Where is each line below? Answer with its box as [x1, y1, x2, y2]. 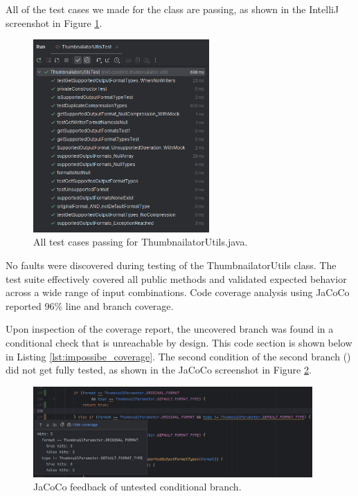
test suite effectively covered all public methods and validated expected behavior [6, 271, 347, 286]
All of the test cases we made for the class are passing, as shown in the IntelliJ [6, 2, 339, 16]
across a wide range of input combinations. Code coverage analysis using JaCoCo [6, 285, 350, 300]
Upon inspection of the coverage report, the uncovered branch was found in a [6, 322, 334, 336]
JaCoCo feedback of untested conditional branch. [33, 479, 242, 494]
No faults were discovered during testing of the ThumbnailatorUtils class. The [6, 257, 337, 272]
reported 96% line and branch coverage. [6, 298, 174, 313]
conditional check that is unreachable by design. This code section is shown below [6, 335, 352, 349]
